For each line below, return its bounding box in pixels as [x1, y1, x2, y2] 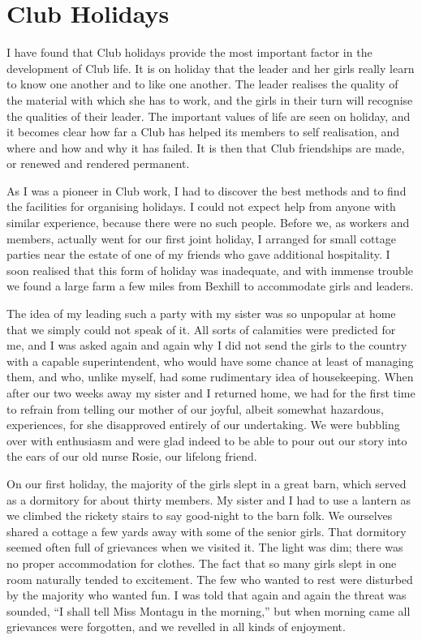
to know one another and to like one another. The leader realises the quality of [6, 75, 398, 92]
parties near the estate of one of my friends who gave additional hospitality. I [6, 246, 390, 263]
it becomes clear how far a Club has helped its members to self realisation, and [6, 123, 399, 140]
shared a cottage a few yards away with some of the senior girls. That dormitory [6, 522, 407, 539]
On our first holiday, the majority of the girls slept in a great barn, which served [6, 475, 407, 492]
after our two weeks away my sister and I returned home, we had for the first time [6, 384, 416, 401]
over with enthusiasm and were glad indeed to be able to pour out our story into [6, 432, 407, 449]
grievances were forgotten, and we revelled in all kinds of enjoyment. [6, 618, 346, 635]
